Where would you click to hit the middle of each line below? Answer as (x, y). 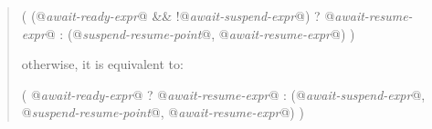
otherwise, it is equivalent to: (102, 64)
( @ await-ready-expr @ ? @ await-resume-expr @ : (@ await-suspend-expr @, (223, 94)
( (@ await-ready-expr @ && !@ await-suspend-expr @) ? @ (178, 15)
